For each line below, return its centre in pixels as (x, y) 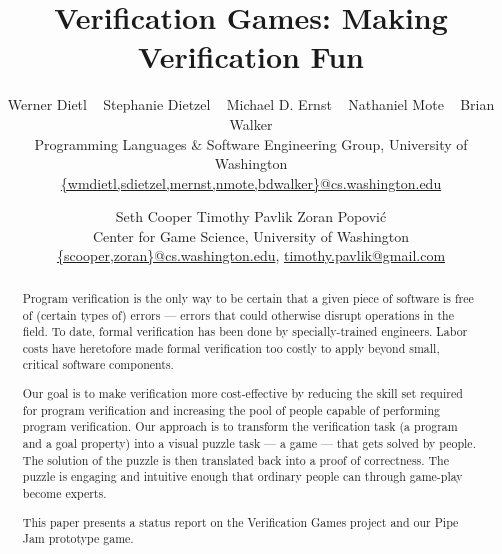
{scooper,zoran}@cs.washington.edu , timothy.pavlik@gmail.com (251, 255)
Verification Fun (251, 56)
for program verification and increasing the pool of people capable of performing (231, 409)
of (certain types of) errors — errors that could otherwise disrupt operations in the (238, 314)
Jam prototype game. (78, 538)
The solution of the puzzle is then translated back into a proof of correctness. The (235, 459)
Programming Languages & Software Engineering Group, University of (251, 143)
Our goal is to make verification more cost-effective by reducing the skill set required (242, 393)
